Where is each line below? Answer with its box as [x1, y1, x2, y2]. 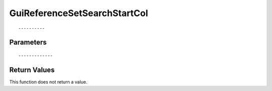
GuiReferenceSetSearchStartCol [9, 8, 149, 19]
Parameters [9, 38, 47, 47]
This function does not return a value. [9, 78, 88, 85]
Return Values [9, 65, 55, 74]
